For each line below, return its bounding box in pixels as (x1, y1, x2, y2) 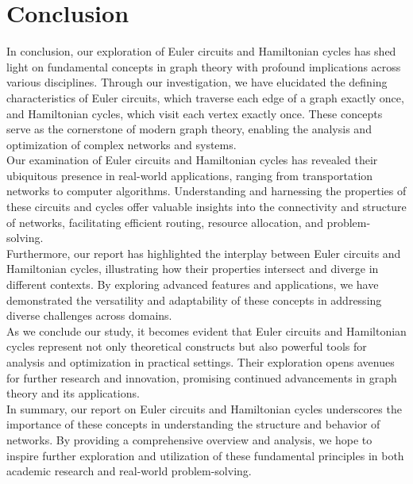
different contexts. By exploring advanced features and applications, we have (6, 276, 379, 293)
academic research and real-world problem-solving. (6, 463, 252, 479)
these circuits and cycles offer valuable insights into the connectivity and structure (6, 198, 407, 215)
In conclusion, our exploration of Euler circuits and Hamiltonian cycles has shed (6, 43, 396, 60)
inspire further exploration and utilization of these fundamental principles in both (6, 447, 404, 463)
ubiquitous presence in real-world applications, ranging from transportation (6, 167, 373, 183)
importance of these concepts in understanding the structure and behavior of (6, 416, 380, 432)
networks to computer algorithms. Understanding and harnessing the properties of (6, 182, 407, 199)
